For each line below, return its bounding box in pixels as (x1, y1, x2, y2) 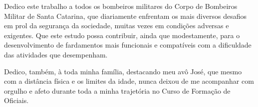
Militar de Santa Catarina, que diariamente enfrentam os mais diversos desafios (4, 10, 247, 21)
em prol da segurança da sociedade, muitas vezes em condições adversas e (4, 20, 229, 31)
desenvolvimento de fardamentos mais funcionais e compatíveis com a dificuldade (4, 40, 252, 50)
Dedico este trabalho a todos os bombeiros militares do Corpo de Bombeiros (4, 1, 238, 11)
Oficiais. (4, 95, 29, 106)
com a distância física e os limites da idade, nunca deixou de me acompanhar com (4, 76, 254, 86)
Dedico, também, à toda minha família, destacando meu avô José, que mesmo (4, 66, 242, 76)
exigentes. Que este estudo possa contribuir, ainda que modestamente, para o (4, 30, 240, 40)
